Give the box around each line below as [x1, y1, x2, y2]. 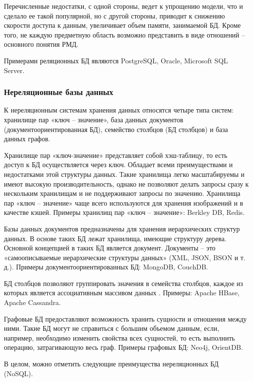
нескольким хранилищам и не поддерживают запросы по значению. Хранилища [4, 188, 241, 198]
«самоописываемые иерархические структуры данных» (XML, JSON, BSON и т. [4, 252, 246, 262]
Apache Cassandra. [4, 297, 61, 307]
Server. [4, 65, 25, 75]
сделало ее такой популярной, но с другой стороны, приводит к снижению [4, 10, 225, 20]
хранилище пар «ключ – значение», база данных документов [4, 114, 183, 124]
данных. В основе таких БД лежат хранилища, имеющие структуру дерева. [4, 233, 227, 243]
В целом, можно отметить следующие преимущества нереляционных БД [4, 359, 219, 369]
